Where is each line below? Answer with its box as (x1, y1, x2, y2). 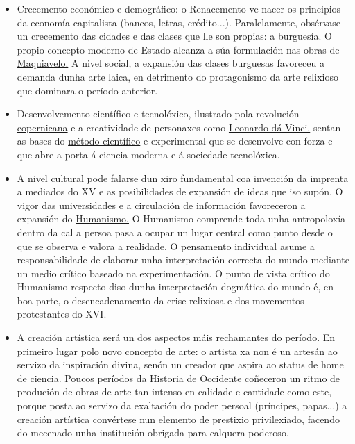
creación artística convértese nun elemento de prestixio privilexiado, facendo (17, 411, 340, 426)
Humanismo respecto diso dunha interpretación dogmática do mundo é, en (17, 279, 334, 294)
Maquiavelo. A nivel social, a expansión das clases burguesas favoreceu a (17, 56, 324, 70)
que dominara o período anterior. (17, 83, 158, 97)
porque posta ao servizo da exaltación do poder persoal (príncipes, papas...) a (17, 398, 347, 413)
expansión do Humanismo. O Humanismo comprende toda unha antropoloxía (17, 211, 346, 226)
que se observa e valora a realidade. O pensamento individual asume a (17, 238, 315, 253)
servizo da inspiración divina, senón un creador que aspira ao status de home (17, 357, 344, 372)
